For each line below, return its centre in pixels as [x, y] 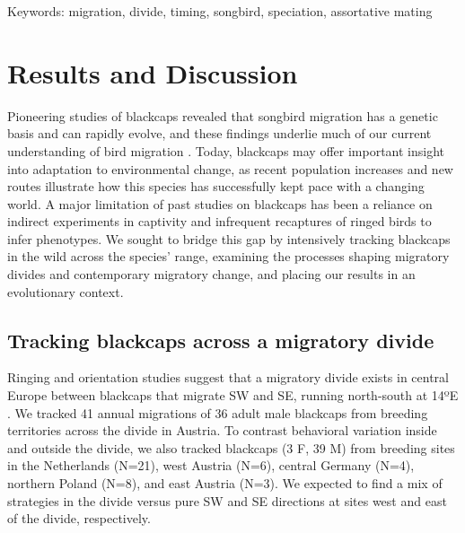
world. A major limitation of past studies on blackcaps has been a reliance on [220, 203]
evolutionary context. [66, 291]
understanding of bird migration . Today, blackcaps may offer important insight [226, 150]
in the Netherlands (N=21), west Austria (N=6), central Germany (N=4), [211, 465]
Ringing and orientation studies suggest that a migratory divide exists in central [228, 377]
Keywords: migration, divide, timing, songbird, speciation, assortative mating [220, 11]
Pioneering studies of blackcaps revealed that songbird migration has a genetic [223, 115]
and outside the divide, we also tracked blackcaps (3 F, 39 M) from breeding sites [231, 447]
